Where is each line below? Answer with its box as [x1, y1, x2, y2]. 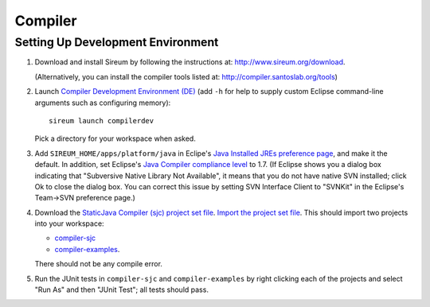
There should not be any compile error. [34, 259, 163, 269]
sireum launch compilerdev [49, 116, 154, 125]
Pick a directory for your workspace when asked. [34, 134, 197, 143]
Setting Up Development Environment [14, 35, 219, 49]
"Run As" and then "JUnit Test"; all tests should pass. [34, 285, 209, 294]
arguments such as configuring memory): [34, 98, 171, 107]
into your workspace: [34, 219, 104, 228]
